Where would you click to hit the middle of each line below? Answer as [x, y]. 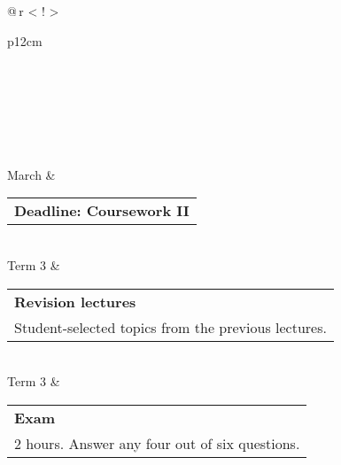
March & [31, 174]
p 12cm [25, 40]
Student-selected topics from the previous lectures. [170, 327]
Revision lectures [75, 301]
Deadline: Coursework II [102, 211]
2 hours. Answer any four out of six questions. [157, 443]
